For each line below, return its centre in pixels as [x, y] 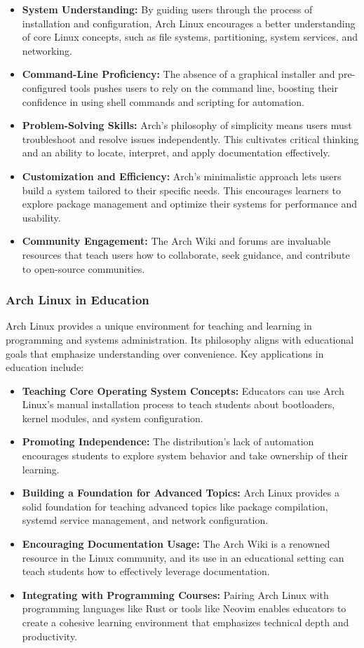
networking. [47, 50]
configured [44, 87]
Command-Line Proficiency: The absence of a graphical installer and [178, 74]
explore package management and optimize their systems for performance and [189, 204]
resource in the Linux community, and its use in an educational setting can [183, 557]
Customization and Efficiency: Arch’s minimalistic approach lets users [182, 176]
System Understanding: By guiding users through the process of [167, 9]
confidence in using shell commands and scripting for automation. [163, 101]
